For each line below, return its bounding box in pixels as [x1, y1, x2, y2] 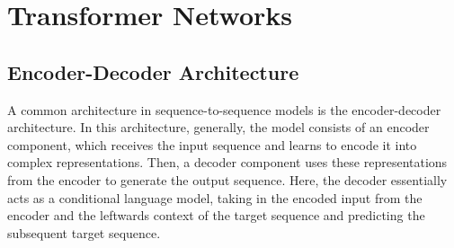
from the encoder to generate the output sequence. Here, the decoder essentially [7, 170, 448, 189]
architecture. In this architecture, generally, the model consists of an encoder [7, 118, 430, 137]
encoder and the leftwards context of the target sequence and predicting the [7, 206, 425, 225]
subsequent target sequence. [7, 223, 161, 242]
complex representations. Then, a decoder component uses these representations [7, 153, 448, 172]
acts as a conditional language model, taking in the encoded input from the [7, 188, 423, 207]
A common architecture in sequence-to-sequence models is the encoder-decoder [7, 100, 441, 119]
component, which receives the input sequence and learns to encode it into [7, 135, 417, 154]
